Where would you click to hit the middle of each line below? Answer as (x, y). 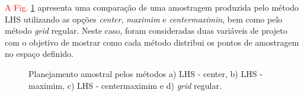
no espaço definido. (39, 54)
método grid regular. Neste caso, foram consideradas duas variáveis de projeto (146, 31)
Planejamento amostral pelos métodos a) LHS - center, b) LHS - (145, 73)
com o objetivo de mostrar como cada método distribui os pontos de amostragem (152, 42)
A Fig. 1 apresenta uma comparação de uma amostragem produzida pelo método (152, 7)
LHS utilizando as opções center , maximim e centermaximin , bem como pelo (144, 19)
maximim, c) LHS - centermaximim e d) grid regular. (125, 85)
